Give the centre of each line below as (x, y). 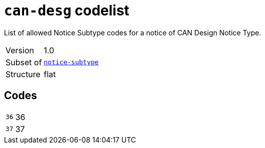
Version (20, 50)
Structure (23, 74)
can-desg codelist (67, 10)
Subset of (24, 62)
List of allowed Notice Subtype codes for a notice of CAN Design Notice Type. (133, 32)
